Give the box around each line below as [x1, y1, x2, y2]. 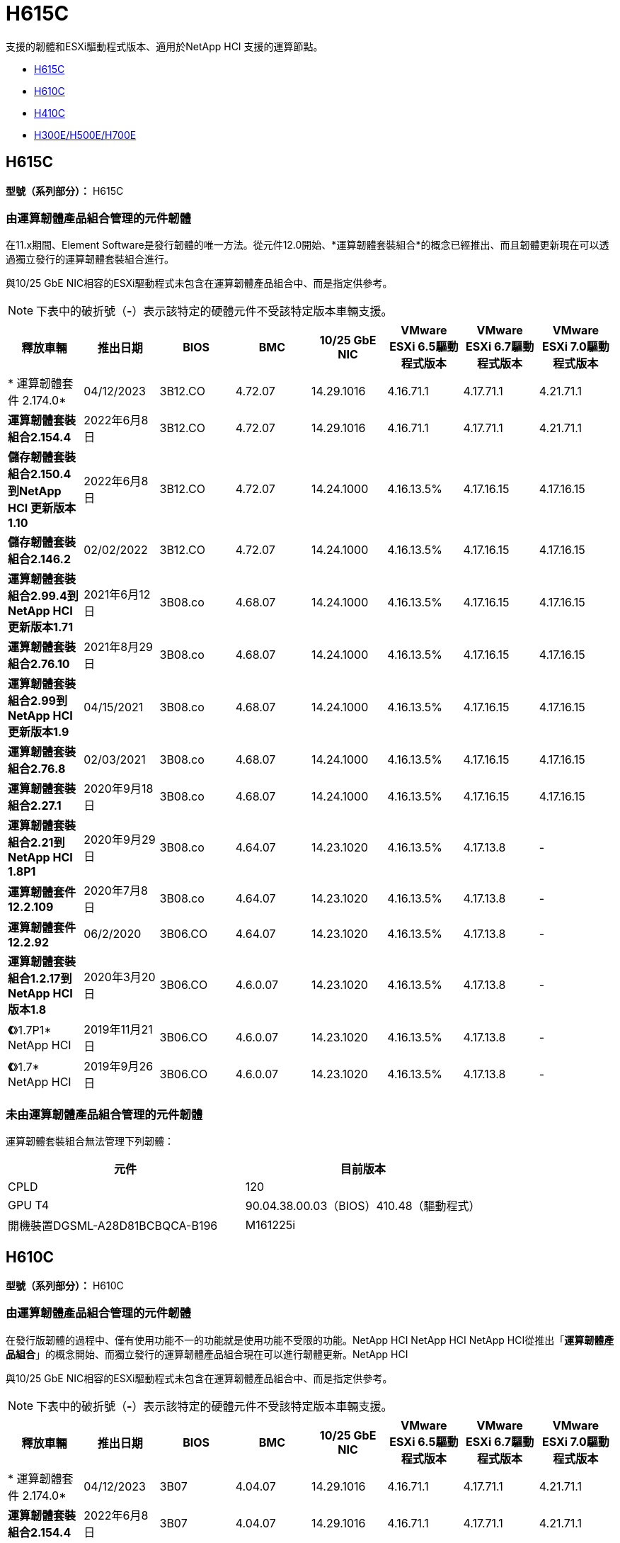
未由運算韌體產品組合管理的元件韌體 [6, 1107, 203, 1121]
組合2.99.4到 [8, 589, 79, 604]
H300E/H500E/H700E [34, 128, 137, 141]
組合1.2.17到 [8, 971, 72, 986]
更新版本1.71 [8, 620, 74, 635]
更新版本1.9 [8, 725, 69, 740]
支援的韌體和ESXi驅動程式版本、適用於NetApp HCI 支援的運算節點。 [6, 40, 323, 52]
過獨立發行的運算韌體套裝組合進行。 [6, 253, 174, 266]
